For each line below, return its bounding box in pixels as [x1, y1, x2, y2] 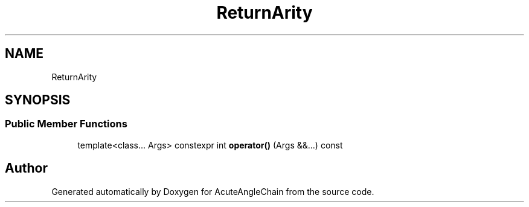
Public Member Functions [5, 118, 127, 130]
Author [5, 161, 48, 176]
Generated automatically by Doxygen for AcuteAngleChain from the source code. [51, 186, 374, 197]
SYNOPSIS [5, 92, 71, 108]
